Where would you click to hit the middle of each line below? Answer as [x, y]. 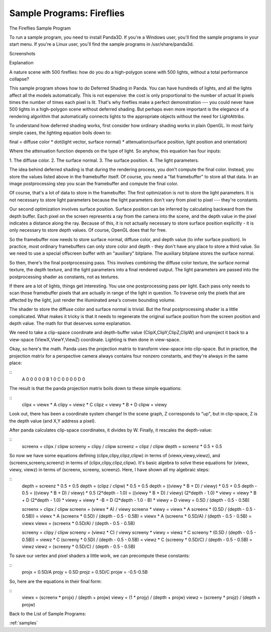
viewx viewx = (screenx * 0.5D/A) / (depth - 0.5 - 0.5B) [79, 523]
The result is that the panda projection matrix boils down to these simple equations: [95, 388]
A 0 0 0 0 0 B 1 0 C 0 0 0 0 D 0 [53, 379]
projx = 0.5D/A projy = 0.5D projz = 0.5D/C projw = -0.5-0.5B [85, 572]
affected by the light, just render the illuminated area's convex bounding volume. [92, 300]
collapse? [19, 79]
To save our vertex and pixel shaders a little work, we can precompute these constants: [100, 556]
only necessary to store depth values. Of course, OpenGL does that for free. [88, 230]
